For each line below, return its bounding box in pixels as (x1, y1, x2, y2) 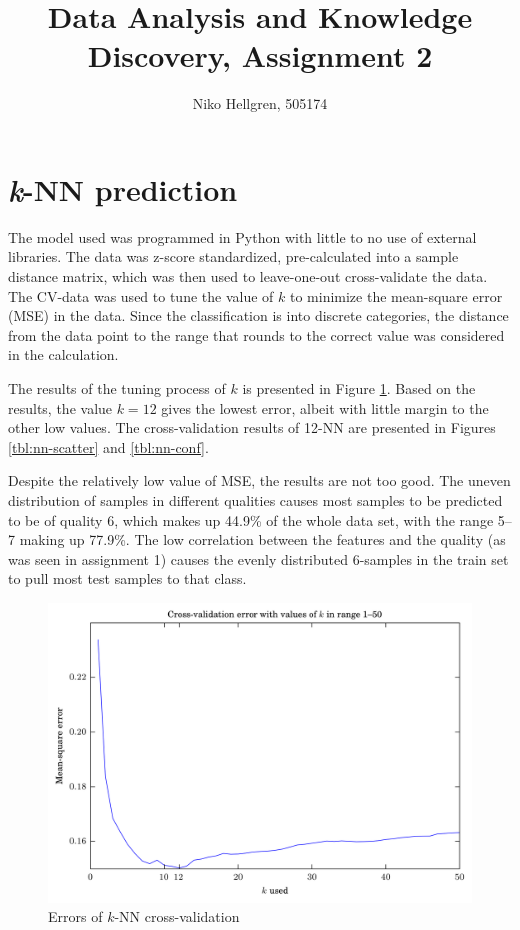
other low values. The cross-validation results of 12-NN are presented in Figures (8, 417, 496, 438)
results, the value (8, 397, 113, 418)
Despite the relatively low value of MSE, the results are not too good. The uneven (8, 470, 511, 491)
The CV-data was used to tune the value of (8, 285, 274, 306)
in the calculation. (8, 344, 119, 365)
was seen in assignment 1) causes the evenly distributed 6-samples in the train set (8, 548, 509, 569)
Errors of (48, 906, 103, 927)
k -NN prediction (8, 168, 238, 210)
